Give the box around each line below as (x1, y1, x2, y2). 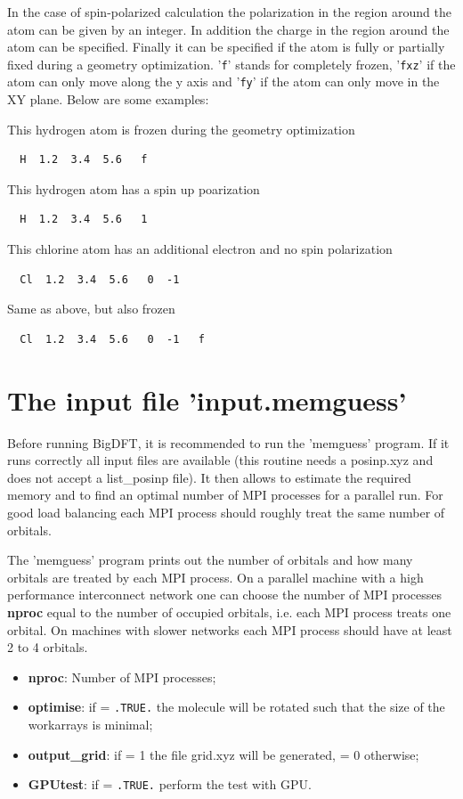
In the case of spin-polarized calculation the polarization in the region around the (7, 3, 451, 20)
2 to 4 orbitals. (7, 638, 88, 656)
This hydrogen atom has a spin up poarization (7, 179, 260, 198)
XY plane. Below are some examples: (7, 90, 209, 109)
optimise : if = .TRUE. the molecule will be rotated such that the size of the (28, 697, 445, 716)
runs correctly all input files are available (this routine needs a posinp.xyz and (7, 451, 434, 469)
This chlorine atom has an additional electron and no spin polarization (7, 240, 393, 258)
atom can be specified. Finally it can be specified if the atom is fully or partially (7, 37, 445, 56)
